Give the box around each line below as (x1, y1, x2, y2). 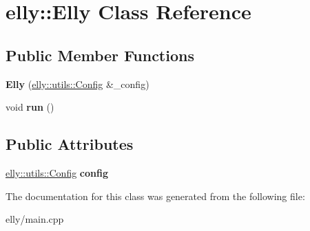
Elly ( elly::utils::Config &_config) (6, 76, 149, 91)
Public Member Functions (6, 44, 194, 65)
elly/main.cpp (6, 212, 64, 226)
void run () (6, 100, 54, 114)
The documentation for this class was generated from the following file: (6, 188, 305, 203)
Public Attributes (6, 133, 134, 155)
